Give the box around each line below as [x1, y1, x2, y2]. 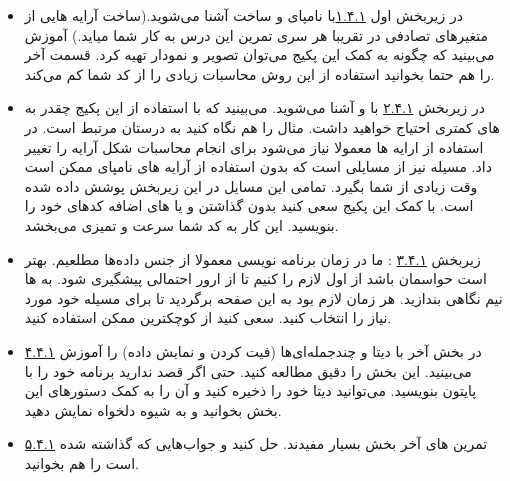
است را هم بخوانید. [24, 452, 139, 473]
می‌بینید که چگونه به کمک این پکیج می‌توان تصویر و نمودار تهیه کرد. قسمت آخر [24, 44, 495, 65]
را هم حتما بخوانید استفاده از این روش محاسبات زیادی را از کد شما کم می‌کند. [24, 63, 495, 84]
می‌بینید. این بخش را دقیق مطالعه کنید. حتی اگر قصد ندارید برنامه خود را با [24, 360, 472, 381]
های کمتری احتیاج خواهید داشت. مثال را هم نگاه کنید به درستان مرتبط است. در [24, 116, 500, 137]
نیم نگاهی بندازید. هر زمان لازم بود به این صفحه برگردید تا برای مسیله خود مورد [24, 287, 503, 308]
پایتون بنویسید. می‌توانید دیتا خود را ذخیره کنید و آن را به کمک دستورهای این [24, 380, 477, 401]
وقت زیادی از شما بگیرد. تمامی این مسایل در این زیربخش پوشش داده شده [24, 175, 478, 196]
